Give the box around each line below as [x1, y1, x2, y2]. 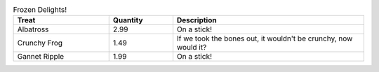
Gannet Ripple [17, 52, 65, 62]
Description [176, 15, 217, 25]
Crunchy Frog [17, 38, 63, 48]
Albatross [17, 24, 49, 34]
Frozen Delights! [13, 5, 67, 15]
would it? [176, 43, 207, 52]
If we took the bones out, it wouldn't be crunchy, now [176, 34, 353, 43]
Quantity [112, 15, 143, 25]
